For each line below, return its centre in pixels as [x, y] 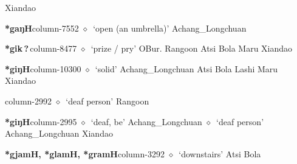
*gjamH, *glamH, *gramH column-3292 [85, 153]
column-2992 [28, 101]
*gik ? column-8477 [41, 48]
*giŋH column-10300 [43, 68]
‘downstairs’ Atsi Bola [220, 153]
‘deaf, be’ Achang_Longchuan [146, 121]
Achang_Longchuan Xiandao [59, 133]
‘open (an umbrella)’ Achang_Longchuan [170, 28]
